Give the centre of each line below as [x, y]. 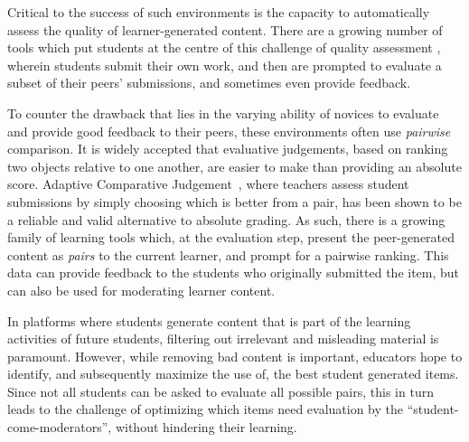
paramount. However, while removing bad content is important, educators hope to [235, 356]
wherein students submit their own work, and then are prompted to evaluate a [225, 65]
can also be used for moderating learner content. [141, 290]
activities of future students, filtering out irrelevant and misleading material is [223, 339]
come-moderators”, [60, 427]
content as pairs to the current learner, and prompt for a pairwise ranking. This [228, 254]
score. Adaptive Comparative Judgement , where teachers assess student [208, 184]
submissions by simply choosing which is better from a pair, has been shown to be [234, 201]
